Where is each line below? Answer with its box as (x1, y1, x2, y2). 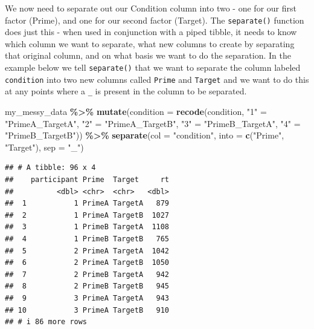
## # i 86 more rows (5, 318, 88, 327)
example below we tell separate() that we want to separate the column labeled (5, 61, 301, 74)
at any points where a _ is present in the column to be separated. (5, 85, 247, 97)
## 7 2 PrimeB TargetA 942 (5, 270, 170, 279)
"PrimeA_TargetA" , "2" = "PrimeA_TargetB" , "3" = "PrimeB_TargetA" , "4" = (5, 117, 301, 129)
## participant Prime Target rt (5, 175, 170, 184)
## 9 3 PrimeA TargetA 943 (5, 293, 170, 302)
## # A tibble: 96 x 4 (5, 163, 96, 172)
